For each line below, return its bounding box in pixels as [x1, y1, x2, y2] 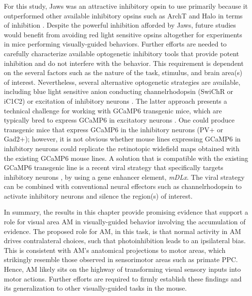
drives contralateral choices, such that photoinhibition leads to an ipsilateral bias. [4, 235, 246, 246]
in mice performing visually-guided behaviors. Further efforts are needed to [4, 39, 227, 49]
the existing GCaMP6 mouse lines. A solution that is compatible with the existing [4, 153, 248, 163]
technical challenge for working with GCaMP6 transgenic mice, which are [4, 105, 222, 115]
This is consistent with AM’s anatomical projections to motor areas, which [4, 245, 226, 255]
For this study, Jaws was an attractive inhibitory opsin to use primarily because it [4, 1, 248, 11]
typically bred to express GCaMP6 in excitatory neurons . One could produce [4, 115, 235, 125]
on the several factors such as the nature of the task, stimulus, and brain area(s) [4, 67, 242, 78]
